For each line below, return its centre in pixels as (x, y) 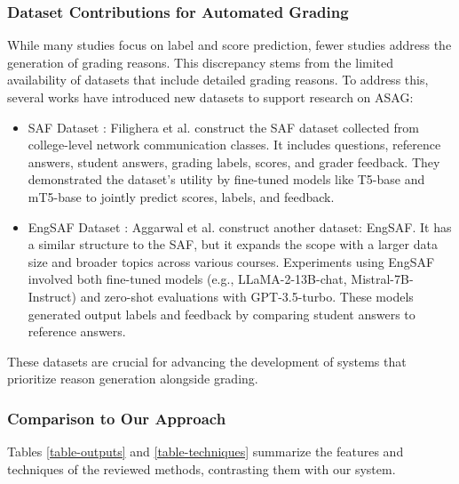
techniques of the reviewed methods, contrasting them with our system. (202, 468)
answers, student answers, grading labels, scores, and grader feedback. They (234, 161)
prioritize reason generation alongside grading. (133, 379)
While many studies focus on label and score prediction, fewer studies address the (229, 45)
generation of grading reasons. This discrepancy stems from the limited (201, 62)
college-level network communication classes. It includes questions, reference (234, 145)
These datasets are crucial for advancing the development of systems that (207, 361)
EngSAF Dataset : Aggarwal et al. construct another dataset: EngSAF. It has (240, 226)
